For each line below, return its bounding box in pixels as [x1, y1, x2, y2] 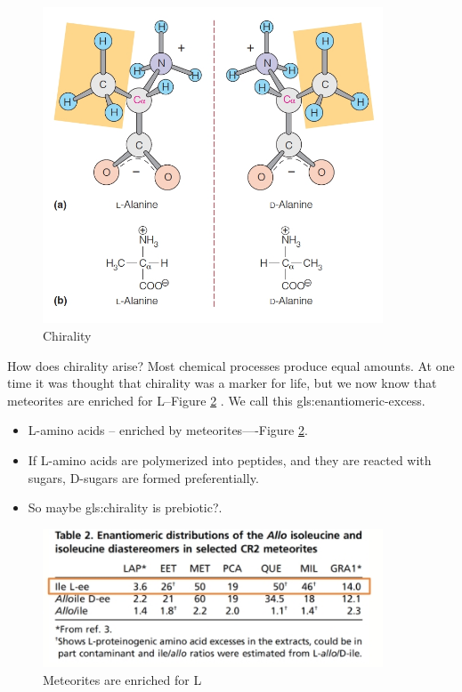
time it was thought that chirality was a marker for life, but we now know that [7, 374, 437, 392]
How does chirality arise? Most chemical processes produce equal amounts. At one [7, 356, 455, 374]
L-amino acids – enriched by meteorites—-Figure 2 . [28, 421, 308, 439]
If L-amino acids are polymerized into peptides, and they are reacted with [28, 450, 432, 469]
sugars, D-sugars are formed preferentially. [28, 468, 259, 487]
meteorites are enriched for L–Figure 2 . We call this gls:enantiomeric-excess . [7, 390, 426, 409]
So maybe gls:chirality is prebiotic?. [28, 498, 223, 517]
